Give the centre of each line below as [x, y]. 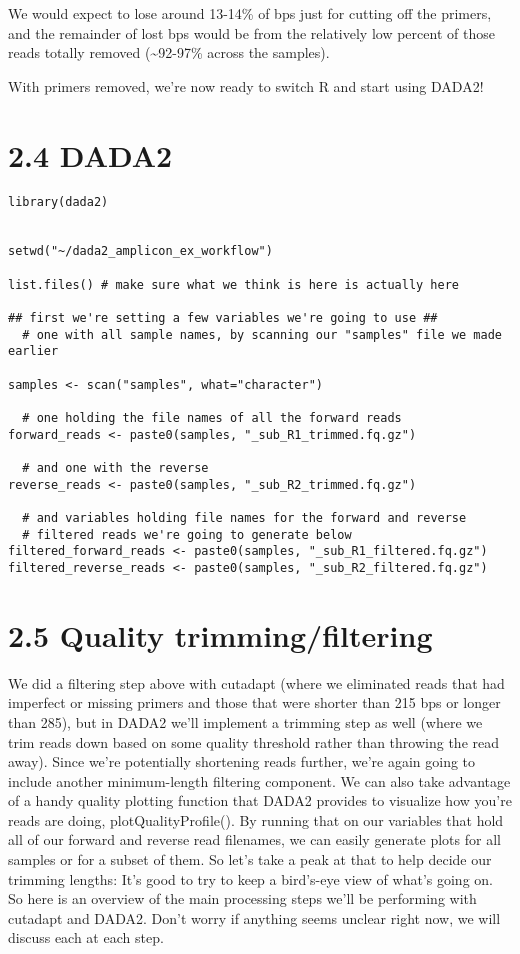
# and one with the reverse [115, 468]
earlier [33, 351]
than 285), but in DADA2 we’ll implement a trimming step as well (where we [245, 721]
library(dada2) [58, 201]
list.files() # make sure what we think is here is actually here [234, 284]
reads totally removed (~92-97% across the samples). [169, 52]
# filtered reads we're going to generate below [187, 534]
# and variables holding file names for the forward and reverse [244, 517]
